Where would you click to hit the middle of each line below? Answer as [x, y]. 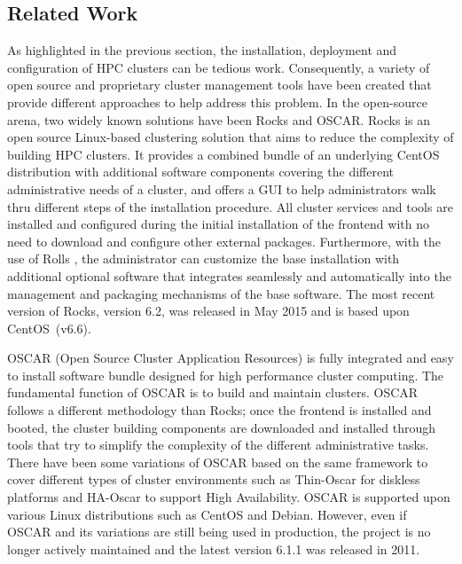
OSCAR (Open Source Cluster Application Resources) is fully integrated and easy [231, 358]
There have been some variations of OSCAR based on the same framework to [218, 462]
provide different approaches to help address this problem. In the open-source [217, 102]
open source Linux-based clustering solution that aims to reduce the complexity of [231, 137]
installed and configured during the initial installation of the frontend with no [218, 224]
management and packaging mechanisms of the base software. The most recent [221, 293]
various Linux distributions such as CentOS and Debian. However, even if [207, 514]
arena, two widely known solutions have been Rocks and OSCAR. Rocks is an [219, 119]
